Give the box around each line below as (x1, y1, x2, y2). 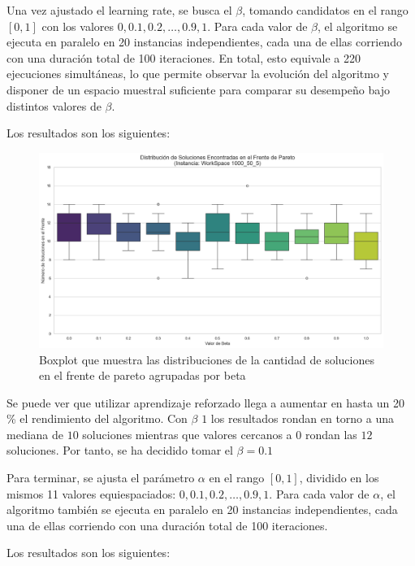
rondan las (305, 425, 357, 442)
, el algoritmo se (318, 17, 398, 34)
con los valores (41, 17, 115, 34)
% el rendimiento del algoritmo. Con (6, 410, 188, 427)
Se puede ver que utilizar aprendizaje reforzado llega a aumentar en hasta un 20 (6, 394, 404, 411)
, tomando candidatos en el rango (242, 2, 409, 18)
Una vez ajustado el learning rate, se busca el (6, 2, 232, 18)
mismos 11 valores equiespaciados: (6, 485, 176, 502)
